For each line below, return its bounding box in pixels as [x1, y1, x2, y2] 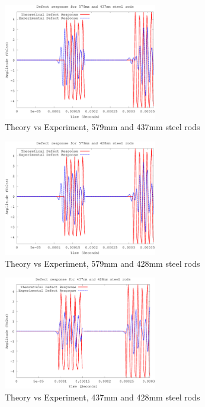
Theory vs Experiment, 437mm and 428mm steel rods [5, 391, 200, 403]
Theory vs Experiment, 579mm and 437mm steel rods [5, 121, 200, 133]
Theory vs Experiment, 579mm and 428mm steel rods [5, 257, 200, 269]
